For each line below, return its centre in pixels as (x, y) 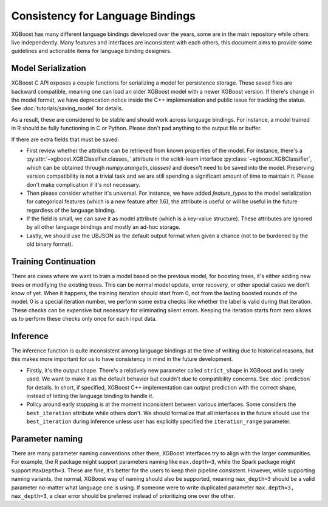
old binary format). (50, 244)
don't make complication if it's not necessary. (84, 184)
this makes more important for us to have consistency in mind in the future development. (122, 359)
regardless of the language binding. (71, 210)
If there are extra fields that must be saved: (65, 139)
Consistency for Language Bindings (104, 16)
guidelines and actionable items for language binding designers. (91, 51)
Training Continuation (53, 262)
